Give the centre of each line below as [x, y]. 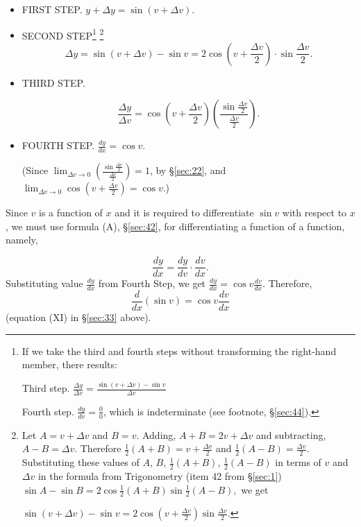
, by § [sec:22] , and [188, 170]
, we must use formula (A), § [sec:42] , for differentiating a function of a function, [175, 226]
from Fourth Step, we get [152, 283]
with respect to [314, 213]
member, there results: [69, 364]
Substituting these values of [81, 462]
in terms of [298, 462]
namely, [22, 240]
